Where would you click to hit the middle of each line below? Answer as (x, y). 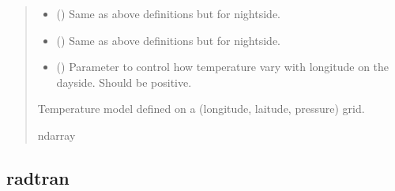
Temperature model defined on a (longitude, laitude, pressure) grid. (201, 109)
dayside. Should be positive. (124, 82)
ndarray (56, 135)
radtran (38, 177)
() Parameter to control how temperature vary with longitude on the (223, 67)
